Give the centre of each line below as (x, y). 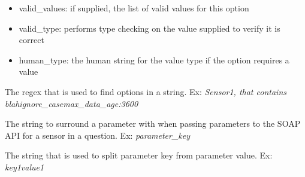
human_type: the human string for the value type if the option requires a (154, 59)
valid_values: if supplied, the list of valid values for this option (134, 8)
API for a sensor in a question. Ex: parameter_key (98, 135)
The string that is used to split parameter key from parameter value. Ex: (139, 155)
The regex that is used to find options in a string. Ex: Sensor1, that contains (146, 91)
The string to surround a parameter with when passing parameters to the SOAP (153, 123)
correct (31, 40)
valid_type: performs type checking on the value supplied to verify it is (150, 28)
